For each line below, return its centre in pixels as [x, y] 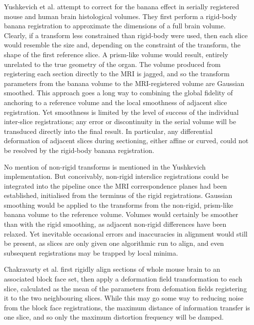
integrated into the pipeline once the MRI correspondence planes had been [116, 185]
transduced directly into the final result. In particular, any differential [108, 131]
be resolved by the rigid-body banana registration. [79, 150]
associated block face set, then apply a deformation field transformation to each [123, 279]
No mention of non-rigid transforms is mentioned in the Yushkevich [105, 166]
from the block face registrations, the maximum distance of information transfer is [127, 307]
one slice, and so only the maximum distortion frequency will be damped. [114, 317]
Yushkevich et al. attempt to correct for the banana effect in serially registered [122, 6]
